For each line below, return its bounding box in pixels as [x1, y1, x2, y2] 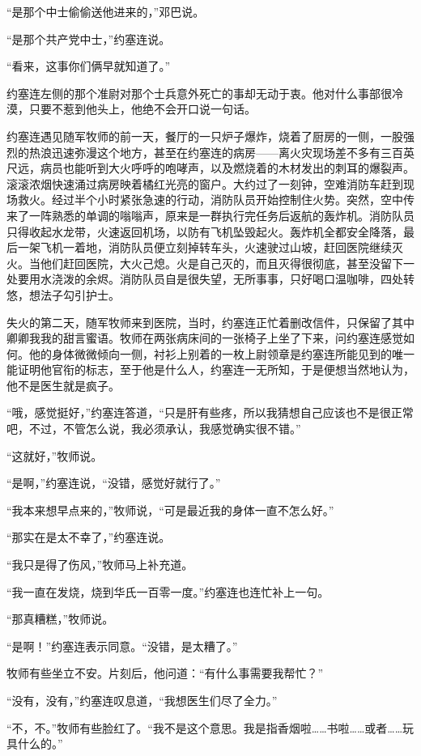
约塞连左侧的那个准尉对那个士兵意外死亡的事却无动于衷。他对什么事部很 [6, 84, 392, 101]
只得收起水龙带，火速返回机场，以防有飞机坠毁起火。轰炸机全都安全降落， [6, 223, 403, 240]
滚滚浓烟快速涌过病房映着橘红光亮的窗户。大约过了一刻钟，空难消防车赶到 [6, 175, 403, 192]
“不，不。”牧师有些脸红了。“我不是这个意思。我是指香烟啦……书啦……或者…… [6, 719, 403, 736]
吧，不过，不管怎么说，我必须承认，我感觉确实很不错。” [6, 420, 301, 437]
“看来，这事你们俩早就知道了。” [6, 57, 171, 74]
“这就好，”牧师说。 [6, 447, 103, 464]
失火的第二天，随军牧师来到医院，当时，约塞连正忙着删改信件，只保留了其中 [6, 313, 415, 330]
